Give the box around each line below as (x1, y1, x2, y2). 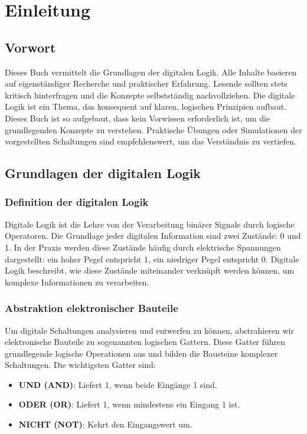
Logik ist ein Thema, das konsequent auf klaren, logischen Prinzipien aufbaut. (5, 100, 287, 113)
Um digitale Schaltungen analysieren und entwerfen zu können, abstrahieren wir (5, 324, 294, 336)
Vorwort (5, 38, 56, 56)
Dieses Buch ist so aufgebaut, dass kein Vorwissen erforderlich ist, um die (5, 111, 270, 124)
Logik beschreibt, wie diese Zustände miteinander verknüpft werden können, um (5, 264, 295, 277)
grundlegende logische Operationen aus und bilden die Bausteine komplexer (5, 347, 278, 359)
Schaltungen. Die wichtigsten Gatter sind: (5, 359, 156, 371)
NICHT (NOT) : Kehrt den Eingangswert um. (18, 418, 192, 430)
